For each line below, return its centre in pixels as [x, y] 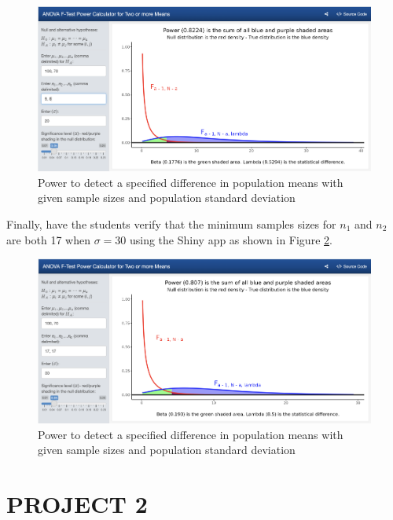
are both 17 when [48, 239]
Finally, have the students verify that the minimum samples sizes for [171, 223]
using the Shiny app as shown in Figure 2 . [231, 239]
